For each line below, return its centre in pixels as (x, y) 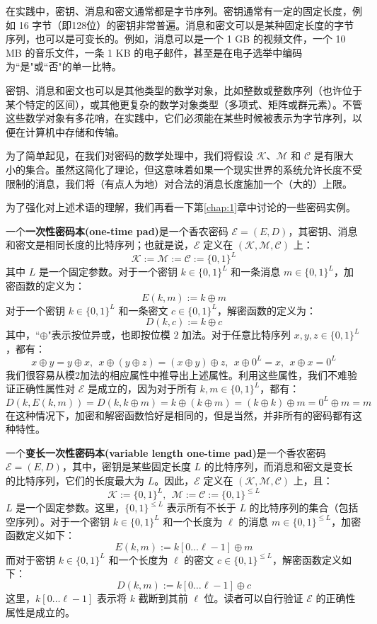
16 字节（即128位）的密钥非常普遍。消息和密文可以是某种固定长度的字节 (186, 24)
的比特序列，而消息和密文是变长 (278, 466)
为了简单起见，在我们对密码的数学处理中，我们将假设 (129, 155)
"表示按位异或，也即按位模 (109, 335)
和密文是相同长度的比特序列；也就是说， (100, 245)
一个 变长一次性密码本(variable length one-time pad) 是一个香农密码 (166, 452)
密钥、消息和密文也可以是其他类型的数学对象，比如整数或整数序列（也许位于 (184, 90)
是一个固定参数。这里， (70, 507)
